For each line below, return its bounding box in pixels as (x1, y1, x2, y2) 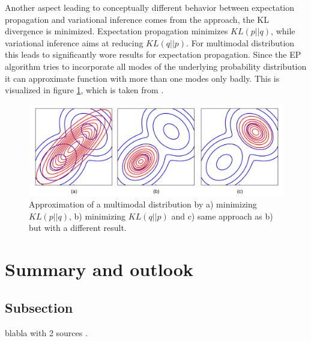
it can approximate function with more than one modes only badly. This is (5, 72, 280, 84)
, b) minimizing (68, 209, 126, 222)
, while (271, 25, 295, 37)
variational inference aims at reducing (5, 36, 143, 49)
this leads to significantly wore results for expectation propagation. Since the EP (5, 48, 301, 61)
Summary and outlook (5, 257, 193, 281)
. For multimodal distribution (186, 36, 295, 49)
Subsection (5, 298, 73, 316)
